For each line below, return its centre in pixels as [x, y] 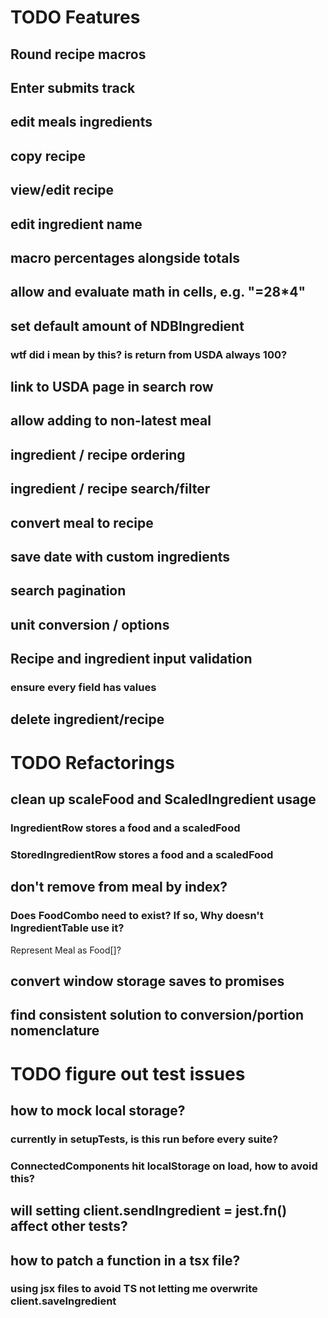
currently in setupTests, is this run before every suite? [144, 1139]
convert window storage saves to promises [147, 981]
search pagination [68, 591]
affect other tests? [69, 1226]
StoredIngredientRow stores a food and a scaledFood [142, 854]
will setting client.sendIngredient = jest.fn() [149, 1211]
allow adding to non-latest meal [111, 421]
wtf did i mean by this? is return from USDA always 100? [149, 354]
